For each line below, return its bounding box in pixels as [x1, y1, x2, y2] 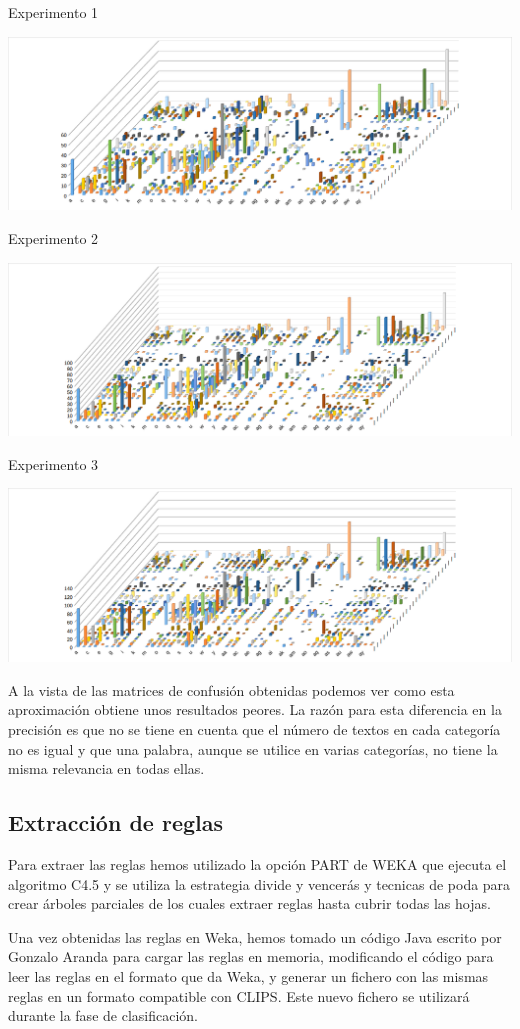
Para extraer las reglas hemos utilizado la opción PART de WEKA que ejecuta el [8, 853, 507, 874]
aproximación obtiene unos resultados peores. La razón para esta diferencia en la [8, 699, 502, 720]
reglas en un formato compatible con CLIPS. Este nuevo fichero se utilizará [8, 985, 470, 1006]
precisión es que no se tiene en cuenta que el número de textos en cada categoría [8, 718, 501, 739]
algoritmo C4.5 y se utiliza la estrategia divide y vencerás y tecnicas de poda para [8, 873, 511, 894]
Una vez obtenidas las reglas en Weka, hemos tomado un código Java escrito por [8, 926, 502, 947]
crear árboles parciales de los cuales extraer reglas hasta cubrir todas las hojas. [8, 893, 491, 914]
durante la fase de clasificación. [8, 1005, 198, 1026]
